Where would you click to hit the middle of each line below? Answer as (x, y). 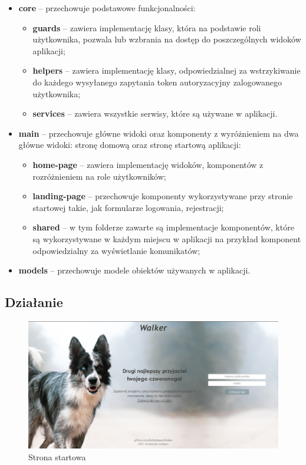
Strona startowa (57, 456)
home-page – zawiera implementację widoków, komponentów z (148, 164)
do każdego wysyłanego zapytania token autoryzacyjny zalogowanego (157, 82)
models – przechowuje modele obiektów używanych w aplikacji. (134, 270)
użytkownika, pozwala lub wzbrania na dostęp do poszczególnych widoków (167, 39)
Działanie (34, 302)
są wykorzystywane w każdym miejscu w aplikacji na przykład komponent (167, 238)
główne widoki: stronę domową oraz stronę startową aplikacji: (130, 145)
